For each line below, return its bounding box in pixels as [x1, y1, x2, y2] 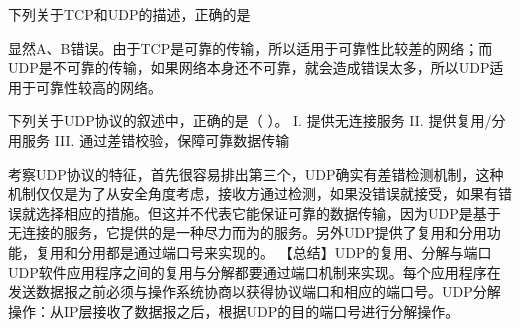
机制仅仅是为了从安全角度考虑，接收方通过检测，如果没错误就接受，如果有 [8, 183, 498, 204]
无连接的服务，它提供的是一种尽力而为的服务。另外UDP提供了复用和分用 [8, 222, 487, 243]
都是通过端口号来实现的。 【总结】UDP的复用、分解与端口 [105, 241, 492, 262]
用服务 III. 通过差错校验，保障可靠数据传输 [8, 129, 290, 150]
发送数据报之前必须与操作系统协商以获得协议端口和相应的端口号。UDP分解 [8, 281, 501, 302]
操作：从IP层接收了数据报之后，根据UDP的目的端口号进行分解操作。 [8, 300, 460, 321]
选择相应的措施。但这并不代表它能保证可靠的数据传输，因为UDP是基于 [35, 202, 501, 223]
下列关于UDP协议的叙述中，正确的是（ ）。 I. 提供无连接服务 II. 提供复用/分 [8, 110, 506, 131]
